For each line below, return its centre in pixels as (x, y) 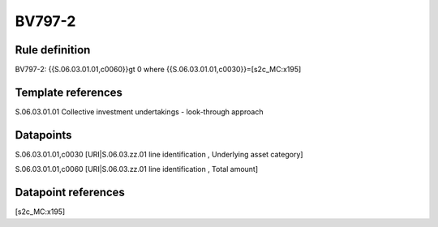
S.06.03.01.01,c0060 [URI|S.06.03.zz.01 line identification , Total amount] (137, 169)
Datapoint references (70, 193)
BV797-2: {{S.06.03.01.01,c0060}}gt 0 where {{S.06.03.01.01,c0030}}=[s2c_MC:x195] (158, 70)
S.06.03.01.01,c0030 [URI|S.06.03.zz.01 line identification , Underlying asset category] (159, 154)
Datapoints (43, 135)
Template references (69, 92)
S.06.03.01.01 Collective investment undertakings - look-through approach (139, 111)
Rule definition (53, 50)
